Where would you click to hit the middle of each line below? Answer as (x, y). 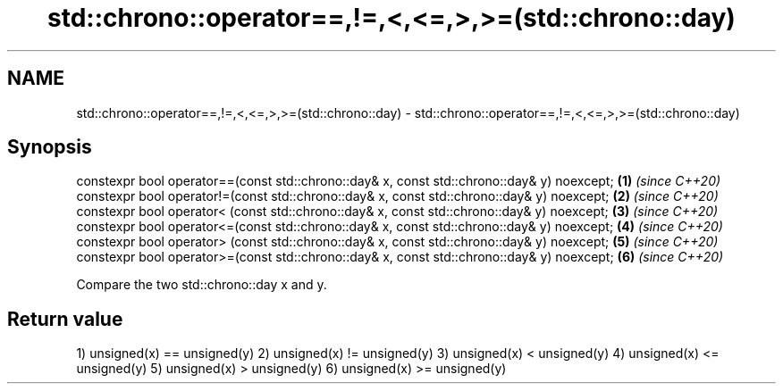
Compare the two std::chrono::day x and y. (202, 285)
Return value (65, 319)
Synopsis (50, 147)
